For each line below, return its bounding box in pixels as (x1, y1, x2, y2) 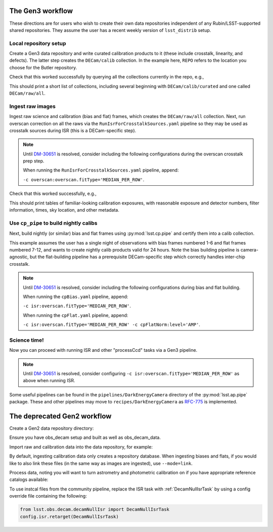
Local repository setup (9, 39, 66, 47)
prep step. (23, 158, 44, 164)
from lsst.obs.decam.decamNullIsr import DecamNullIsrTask (20, 507, 169, 512)
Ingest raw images (9, 103, 56, 110)
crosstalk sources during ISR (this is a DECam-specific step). (9, 127, 136, 134)
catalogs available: (9, 476, 49, 483)
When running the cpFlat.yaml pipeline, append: (23, 312, 128, 318)
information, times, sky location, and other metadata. (9, 207, 120, 213)
